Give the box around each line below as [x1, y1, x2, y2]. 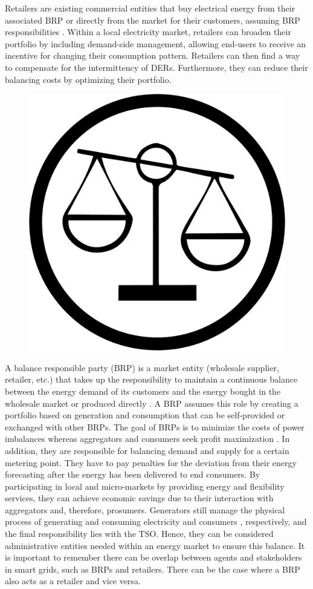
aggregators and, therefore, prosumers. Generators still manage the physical [5, 503, 285, 516]
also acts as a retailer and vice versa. [5, 574, 141, 587]
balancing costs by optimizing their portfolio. [5, 73, 172, 85]
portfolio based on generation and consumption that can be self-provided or [5, 409, 285, 421]
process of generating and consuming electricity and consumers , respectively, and [5, 515, 307, 528]
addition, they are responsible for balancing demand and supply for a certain [5, 444, 289, 456]
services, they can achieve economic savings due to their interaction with [5, 492, 274, 504]
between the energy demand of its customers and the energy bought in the [5, 384, 281, 397]
